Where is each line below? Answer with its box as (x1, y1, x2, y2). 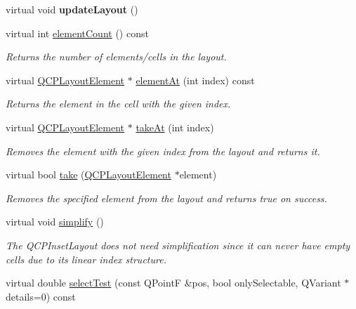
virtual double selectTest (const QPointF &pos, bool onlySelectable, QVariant (6, 275, 341, 290)
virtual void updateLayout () (6, 2, 138, 16)
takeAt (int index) (136, 119, 214, 134)
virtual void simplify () (6, 214, 104, 229)
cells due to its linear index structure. (6, 251, 166, 266)
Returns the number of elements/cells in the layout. (6, 49, 227, 64)
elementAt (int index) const (136, 72, 255, 87)
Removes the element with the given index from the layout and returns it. (6, 143, 320, 158)
